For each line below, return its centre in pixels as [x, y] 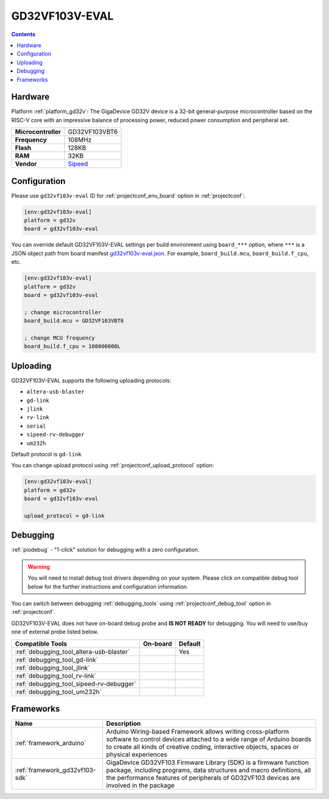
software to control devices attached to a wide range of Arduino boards [209, 739]
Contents [23, 34]
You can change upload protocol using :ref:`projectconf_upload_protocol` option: [113, 465]
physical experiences [137, 754]
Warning [39, 567]
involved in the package [140, 786]
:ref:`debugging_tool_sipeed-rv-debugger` [76, 684]
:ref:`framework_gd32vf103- [56, 770]
